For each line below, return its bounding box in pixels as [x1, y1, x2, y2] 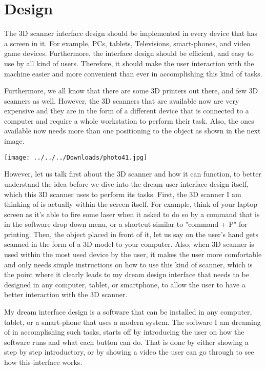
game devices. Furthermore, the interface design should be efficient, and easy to [4, 48, 254, 59]
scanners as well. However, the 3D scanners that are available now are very [4, 95, 239, 106]
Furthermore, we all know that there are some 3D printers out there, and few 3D [4, 85, 258, 96]
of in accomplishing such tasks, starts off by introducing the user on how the [4, 326, 244, 337]
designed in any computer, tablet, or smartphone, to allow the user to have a [4, 279, 245, 289]
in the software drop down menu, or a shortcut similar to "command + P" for [4, 219, 248, 229]
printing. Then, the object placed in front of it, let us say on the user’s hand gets [4, 228, 258, 239]
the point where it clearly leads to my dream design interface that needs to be [4, 269, 249, 280]
